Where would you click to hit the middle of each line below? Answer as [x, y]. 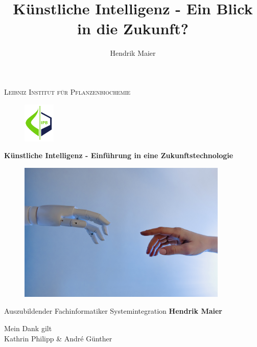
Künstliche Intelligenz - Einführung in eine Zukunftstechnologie [119, 155]
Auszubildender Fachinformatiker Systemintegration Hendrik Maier [113, 311]
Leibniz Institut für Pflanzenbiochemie [67, 91]
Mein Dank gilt [28, 328]
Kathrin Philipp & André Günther [58, 338]
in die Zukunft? [133, 28]
